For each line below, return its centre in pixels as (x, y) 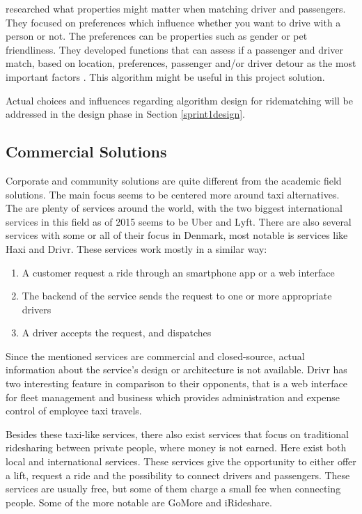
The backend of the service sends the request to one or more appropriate (177, 296)
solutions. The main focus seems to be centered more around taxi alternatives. (173, 194)
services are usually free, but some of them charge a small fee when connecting (173, 489)
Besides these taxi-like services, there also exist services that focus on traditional (177, 434)
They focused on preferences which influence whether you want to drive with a (173, 22)
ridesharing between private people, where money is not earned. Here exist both (176, 447)
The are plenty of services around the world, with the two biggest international (174, 208)
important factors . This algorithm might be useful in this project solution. (165, 76)
